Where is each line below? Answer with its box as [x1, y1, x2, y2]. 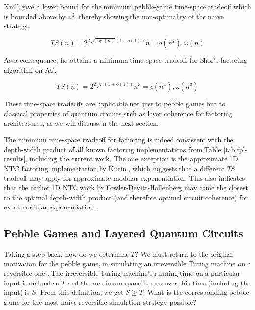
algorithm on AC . [4, 65, 57, 75]
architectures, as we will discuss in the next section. [4, 118, 159, 128]
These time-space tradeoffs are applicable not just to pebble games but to [4, 99, 226, 109]
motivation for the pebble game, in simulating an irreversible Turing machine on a [4, 258, 251, 268]
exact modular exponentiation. [4, 202, 96, 212]
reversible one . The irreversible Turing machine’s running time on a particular [4, 268, 241, 278]
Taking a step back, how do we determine [4, 248, 129, 258]
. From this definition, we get [36, 287, 124, 297]
